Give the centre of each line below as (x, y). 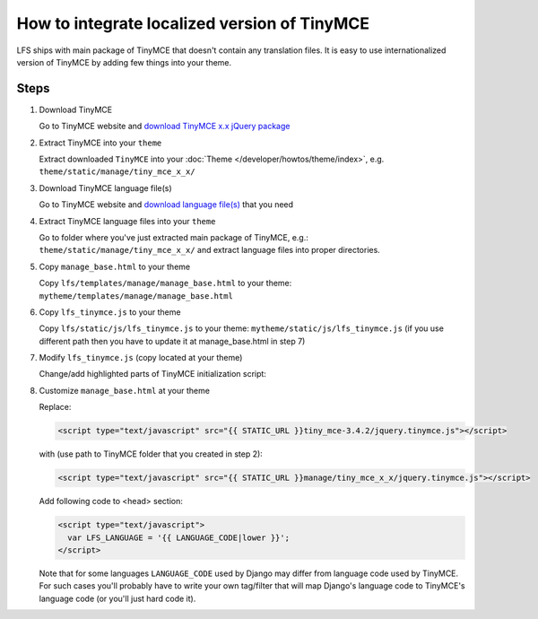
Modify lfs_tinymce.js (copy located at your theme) (141, 358)
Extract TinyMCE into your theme (100, 143)
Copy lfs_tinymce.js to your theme (110, 312)
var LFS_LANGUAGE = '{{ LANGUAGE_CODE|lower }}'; (179, 537)
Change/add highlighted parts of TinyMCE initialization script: (152, 374)
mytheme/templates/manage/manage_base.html (136, 296)
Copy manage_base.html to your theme (115, 266)
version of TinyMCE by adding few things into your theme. (124, 62)
